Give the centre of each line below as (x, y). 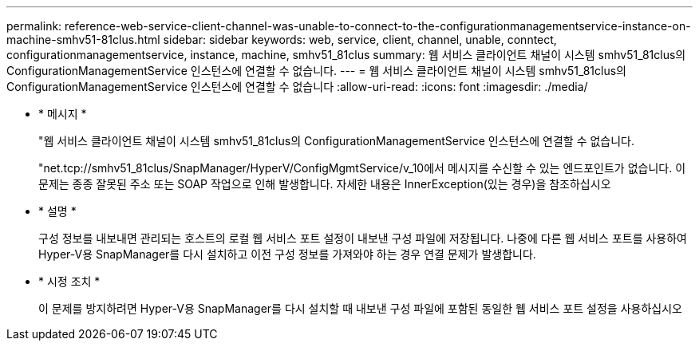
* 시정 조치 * (69, 281)
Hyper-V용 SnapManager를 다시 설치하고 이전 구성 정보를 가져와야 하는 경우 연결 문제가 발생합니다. (287, 254)
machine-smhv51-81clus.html (83, 39)
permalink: (34, 26)
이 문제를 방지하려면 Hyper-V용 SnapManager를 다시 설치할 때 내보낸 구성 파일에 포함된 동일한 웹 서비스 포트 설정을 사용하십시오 (360, 308)
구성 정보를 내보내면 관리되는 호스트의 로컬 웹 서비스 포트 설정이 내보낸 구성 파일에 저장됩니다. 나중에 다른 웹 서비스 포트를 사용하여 (363, 238)
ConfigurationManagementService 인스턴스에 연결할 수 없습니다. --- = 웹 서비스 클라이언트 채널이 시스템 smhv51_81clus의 (316, 71)
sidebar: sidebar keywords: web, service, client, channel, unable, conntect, (360, 39)
